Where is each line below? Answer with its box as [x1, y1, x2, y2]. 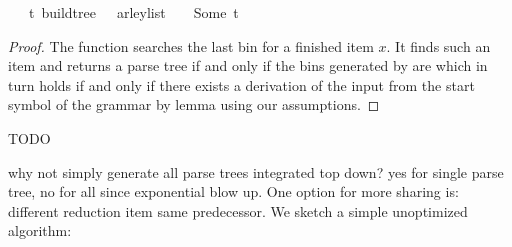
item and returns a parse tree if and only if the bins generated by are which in [8, 55, 488, 76]
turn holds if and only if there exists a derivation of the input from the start [8, 74, 475, 95]
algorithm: [8, 220, 72, 241]
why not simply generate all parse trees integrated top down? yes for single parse [8, 161, 504, 182]
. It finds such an [386, 35, 491, 56]
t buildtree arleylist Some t [28, 2, 239, 22]
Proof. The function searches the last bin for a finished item [8, 35, 374, 56]
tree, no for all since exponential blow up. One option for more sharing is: [8, 181, 459, 202]
